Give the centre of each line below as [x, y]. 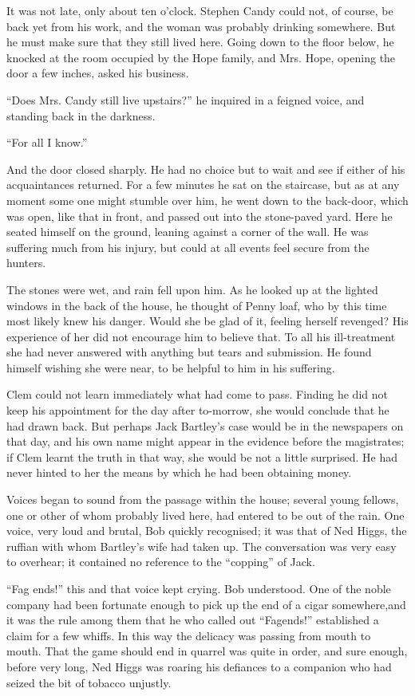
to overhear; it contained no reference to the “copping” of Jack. [161, 562]
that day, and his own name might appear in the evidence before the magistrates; [206, 441]
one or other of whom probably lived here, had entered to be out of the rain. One [206, 515]
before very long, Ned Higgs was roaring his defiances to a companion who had [199, 666]
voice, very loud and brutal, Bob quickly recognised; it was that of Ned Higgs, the [207, 531]
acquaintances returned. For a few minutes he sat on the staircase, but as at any [203, 185]
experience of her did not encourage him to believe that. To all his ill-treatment [201, 336]
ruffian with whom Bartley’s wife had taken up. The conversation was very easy [202, 546]
